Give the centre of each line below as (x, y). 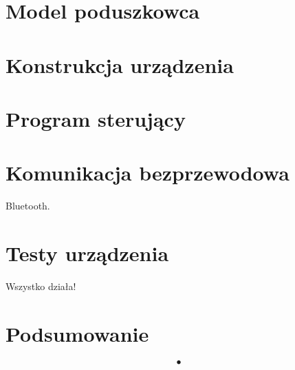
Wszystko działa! (41, 286)
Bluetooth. (28, 206)
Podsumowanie (77, 333)
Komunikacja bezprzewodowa (147, 173)
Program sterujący (96, 118)
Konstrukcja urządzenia (120, 64)
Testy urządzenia (87, 253)
